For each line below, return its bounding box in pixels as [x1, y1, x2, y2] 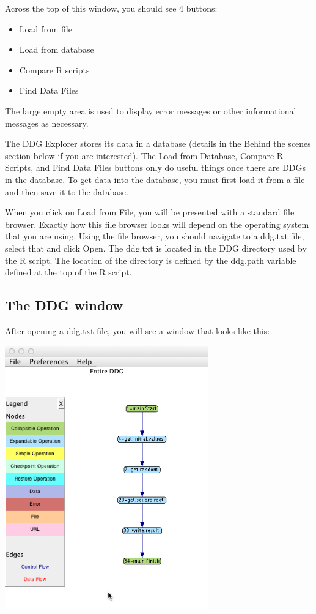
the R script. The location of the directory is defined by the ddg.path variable [5, 253, 296, 266]
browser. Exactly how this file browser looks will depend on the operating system [5, 217, 309, 230]
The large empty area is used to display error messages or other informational [5, 104, 296, 117]
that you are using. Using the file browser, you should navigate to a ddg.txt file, [5, 230, 304, 242]
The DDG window [5, 296, 123, 315]
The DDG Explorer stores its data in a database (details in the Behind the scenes [5, 137, 311, 150]
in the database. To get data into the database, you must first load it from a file [5, 173, 305, 185]
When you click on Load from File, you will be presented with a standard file [5, 206, 295, 219]
